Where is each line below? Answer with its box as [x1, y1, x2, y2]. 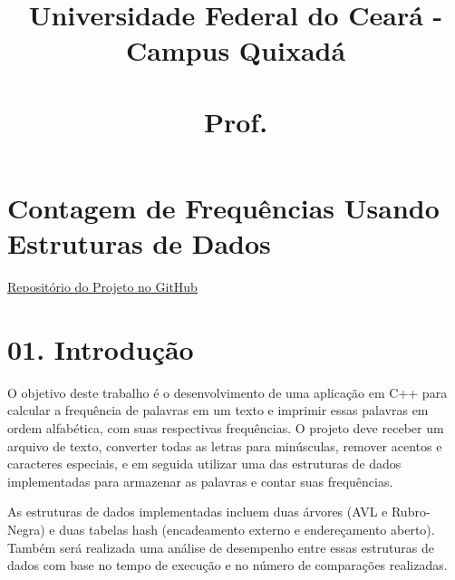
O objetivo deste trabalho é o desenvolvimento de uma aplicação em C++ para [7, 382, 448, 401]
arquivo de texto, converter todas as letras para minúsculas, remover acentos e [7, 436, 442, 455]
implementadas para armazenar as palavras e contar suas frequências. [7, 471, 393, 490]
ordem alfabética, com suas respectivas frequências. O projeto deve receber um [7, 418, 444, 437]
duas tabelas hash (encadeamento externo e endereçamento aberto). [59, 519, 435, 538]
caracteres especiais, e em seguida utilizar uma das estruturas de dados [7, 454, 402, 473]
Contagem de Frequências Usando [7, 188, 440, 226]
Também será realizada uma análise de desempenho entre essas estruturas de [7, 537, 434, 556]
